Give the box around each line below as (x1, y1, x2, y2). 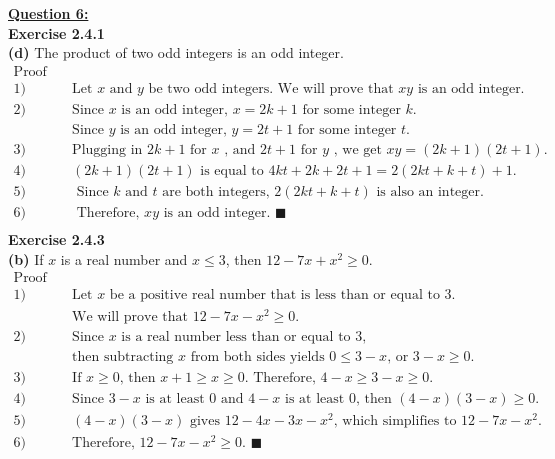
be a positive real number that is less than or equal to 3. (109, 288, 456, 303)
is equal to (200, 163, 264, 178)
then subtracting (72, 350, 174, 365)
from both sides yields (190, 350, 325, 365)
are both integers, (162, 184, 270, 199)
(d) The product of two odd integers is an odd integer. (8, 42, 344, 63)
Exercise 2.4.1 (8, 22, 105, 43)
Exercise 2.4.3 (8, 229, 105, 250)
